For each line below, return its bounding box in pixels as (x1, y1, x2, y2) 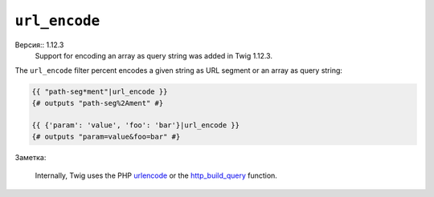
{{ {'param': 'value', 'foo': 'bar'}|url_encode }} (31, 121, 240, 130)
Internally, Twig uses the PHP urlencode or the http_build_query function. (35, 171, 277, 180)
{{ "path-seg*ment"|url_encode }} (31, 87, 168, 96)
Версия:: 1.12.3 (14, 40, 64, 50)
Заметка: (14, 152, 47, 162)
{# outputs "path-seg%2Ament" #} (31, 98, 164, 107)
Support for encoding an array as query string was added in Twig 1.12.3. (35, 50, 273, 60)
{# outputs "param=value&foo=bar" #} (31, 132, 181, 141)
